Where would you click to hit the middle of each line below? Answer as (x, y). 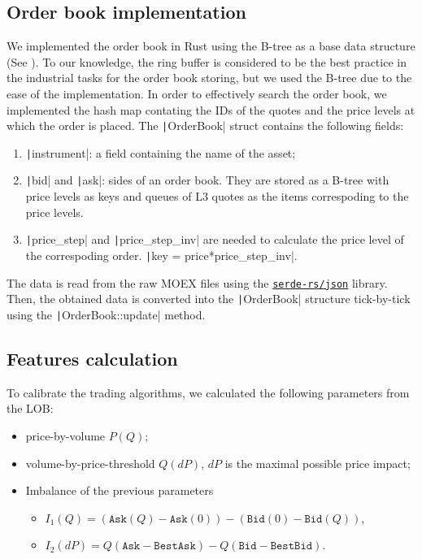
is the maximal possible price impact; (318, 463)
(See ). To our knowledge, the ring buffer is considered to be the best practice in (207, 61)
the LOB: (30, 408)
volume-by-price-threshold (90, 463)
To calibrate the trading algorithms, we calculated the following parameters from (208, 392)
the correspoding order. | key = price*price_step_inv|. (161, 255)
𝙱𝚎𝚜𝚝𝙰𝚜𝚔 (175, 546)
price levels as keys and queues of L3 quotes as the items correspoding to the (217, 196)
